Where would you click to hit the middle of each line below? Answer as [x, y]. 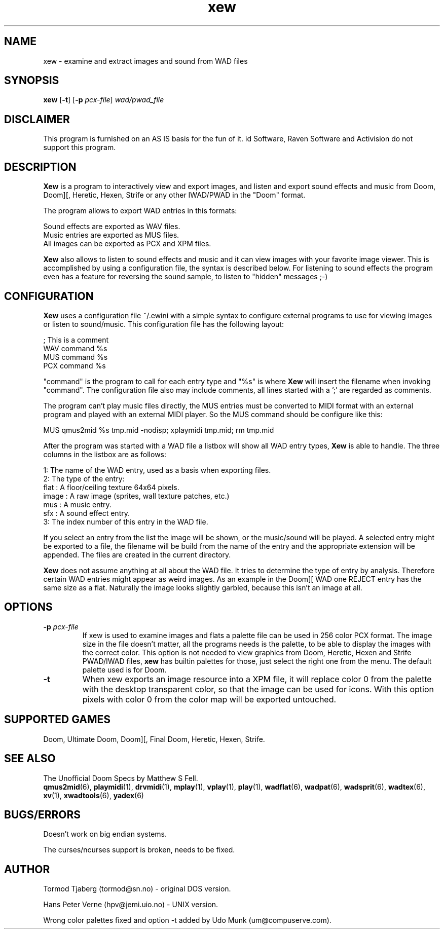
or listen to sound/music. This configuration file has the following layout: [163, 324]
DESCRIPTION [40, 167]
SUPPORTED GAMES [58, 720]
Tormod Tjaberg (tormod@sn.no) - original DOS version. [137, 889]
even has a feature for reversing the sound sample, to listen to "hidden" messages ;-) [186, 277]
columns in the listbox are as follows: [105, 454]
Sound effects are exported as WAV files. [112, 227]
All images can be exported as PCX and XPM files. [127, 244]
